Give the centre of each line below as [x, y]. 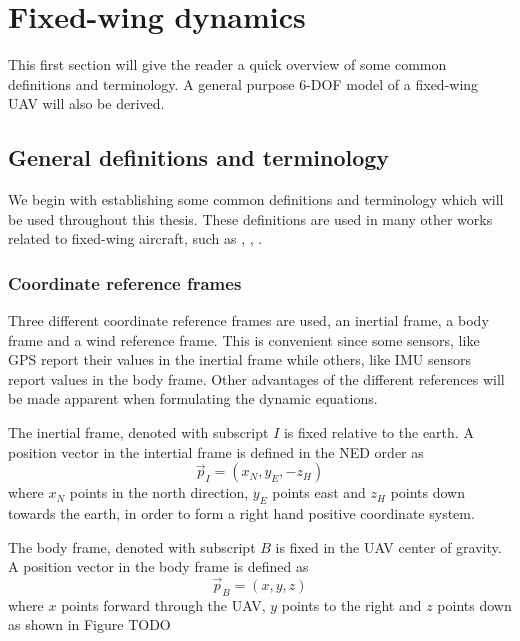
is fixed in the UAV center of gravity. [388, 546]
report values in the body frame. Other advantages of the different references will [256, 378]
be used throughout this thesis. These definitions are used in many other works [250, 218]
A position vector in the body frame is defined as [158, 566]
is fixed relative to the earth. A [378, 432]
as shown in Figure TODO [89, 624]
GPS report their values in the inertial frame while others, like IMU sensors [239, 359]
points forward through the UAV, [163, 604]
